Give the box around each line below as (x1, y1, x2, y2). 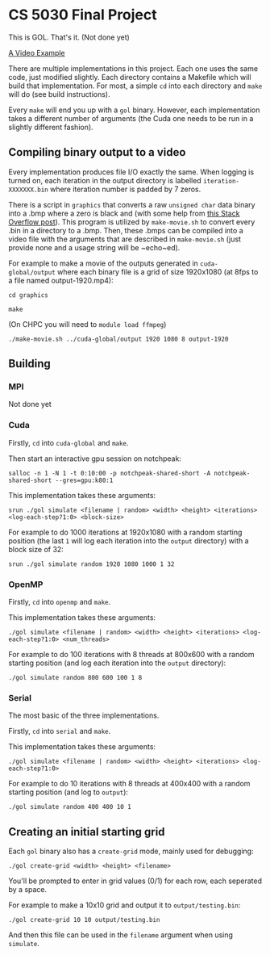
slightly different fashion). (8, 122, 94, 132)
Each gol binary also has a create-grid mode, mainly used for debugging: (8, 846, 254, 857)
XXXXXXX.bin (8, 186, 48, 194)
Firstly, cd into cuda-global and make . (8, 438, 129, 447)
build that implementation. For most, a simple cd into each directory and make (8, 81, 263, 90)
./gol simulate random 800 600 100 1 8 (8, 674, 143, 682)
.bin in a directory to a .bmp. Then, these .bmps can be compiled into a (8, 225, 243, 235)
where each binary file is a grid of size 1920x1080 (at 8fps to (57, 266, 259, 276)
